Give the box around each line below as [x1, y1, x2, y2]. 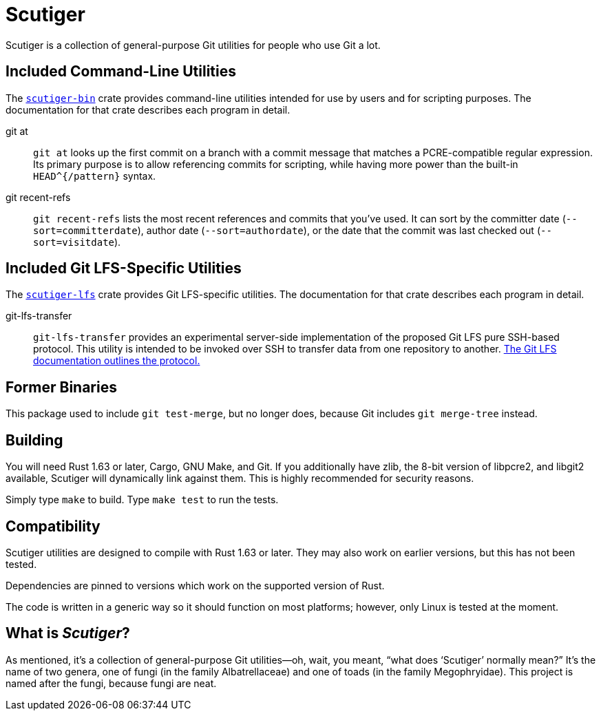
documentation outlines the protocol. [33, 355, 200, 367]
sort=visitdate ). [33, 235, 121, 248]
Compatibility [6, 517, 101, 535]
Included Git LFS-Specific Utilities [6, 260, 242, 277]
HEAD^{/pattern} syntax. [33, 169, 156, 182]
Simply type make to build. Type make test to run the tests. [6, 494, 279, 506]
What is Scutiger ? [6, 624, 130, 642]
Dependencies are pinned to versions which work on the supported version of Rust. [6, 579, 385, 591]
